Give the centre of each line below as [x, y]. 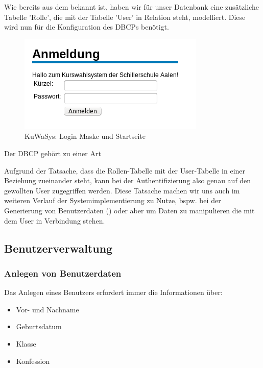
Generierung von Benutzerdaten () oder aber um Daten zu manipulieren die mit [129, 210]
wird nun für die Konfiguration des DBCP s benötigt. [87, 27]
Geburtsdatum [39, 326]
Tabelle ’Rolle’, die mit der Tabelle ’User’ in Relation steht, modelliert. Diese [125, 17]
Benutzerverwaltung [58, 248]
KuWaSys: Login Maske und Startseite [85, 136]
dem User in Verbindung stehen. [55, 220]
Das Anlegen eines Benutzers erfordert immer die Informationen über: [113, 292]
